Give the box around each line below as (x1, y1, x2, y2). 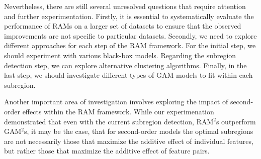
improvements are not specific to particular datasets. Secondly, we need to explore (4, 30, 257, 41)
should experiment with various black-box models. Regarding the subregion (4, 50, 236, 60)
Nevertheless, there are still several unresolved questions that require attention (4, 1, 246, 11)
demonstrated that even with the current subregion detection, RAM (4, 116, 214, 126)
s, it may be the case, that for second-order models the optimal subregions (24, 126, 253, 136)
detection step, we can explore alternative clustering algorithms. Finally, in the (4, 60, 247, 70)
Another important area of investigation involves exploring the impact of (4, 96, 228, 107)
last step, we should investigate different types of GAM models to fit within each (4, 70, 253, 80)
